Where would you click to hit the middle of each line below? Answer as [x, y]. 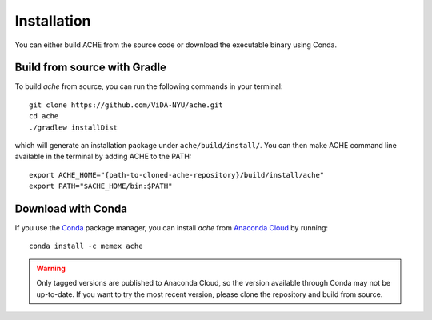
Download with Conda [71, 209]
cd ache [44, 116]
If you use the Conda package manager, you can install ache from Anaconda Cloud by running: [171, 228]
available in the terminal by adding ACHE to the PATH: [103, 157]
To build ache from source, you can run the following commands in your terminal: [149, 86]
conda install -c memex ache [86, 246]
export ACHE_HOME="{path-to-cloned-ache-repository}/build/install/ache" [177, 175]
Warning [51, 268]
